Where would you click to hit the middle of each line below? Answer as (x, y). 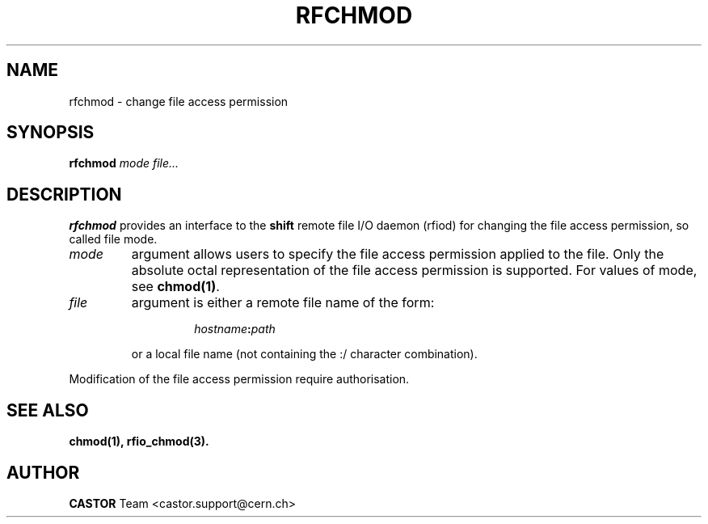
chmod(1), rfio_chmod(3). (139, 442)
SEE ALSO (48, 410)
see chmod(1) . (175, 287)
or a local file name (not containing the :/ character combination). (304, 354)
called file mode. (113, 239)
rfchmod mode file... (124, 163)
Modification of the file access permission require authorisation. (239, 379)
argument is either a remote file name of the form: (283, 303)
